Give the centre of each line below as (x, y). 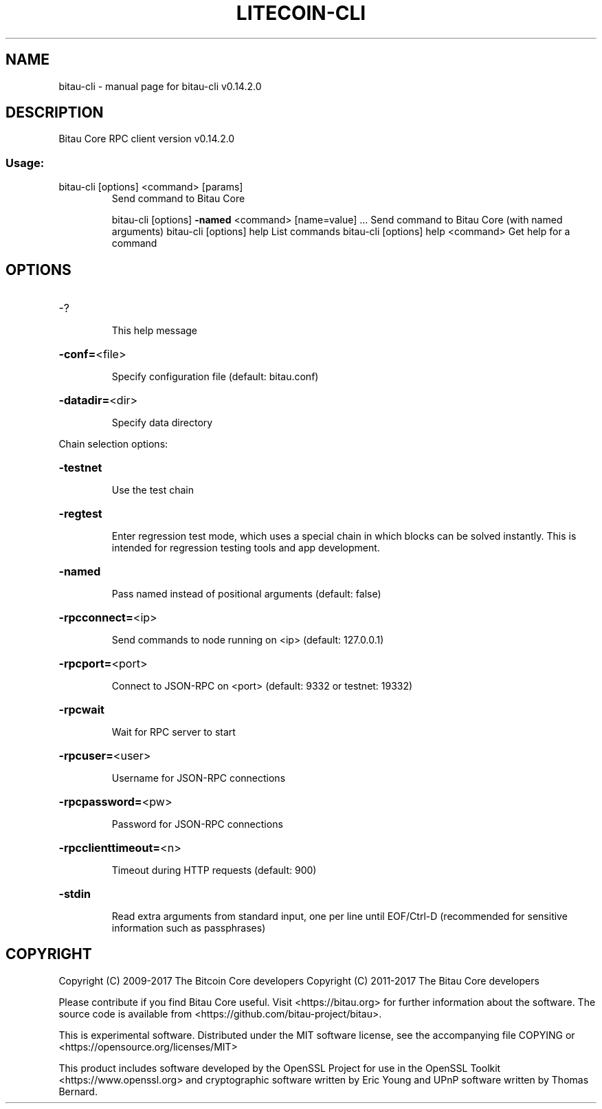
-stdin (75, 894)
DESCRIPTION (55, 113)
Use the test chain (153, 490)
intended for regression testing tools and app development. (246, 548)
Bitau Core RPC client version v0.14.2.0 (147, 139)
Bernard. (78, 1091)
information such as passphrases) (189, 928)
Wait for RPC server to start (174, 732)
